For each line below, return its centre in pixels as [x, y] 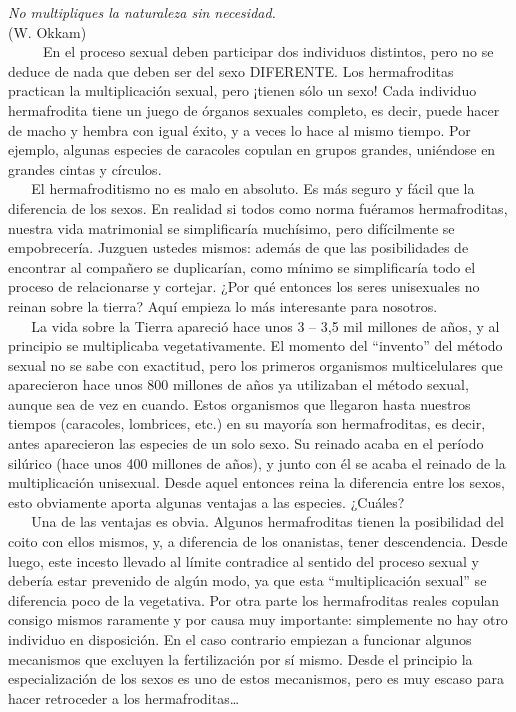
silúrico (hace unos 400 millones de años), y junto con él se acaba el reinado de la [257, 462]
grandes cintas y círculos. [85, 168]
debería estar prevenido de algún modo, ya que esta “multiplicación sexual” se [247, 580]
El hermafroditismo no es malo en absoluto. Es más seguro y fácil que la [253, 188]
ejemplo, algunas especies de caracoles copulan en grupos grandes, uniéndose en [252, 149]
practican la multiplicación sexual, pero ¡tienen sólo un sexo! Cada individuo [242, 90]
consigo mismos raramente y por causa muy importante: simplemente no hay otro [258, 619]
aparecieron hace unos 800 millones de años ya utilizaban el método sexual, [238, 384]
